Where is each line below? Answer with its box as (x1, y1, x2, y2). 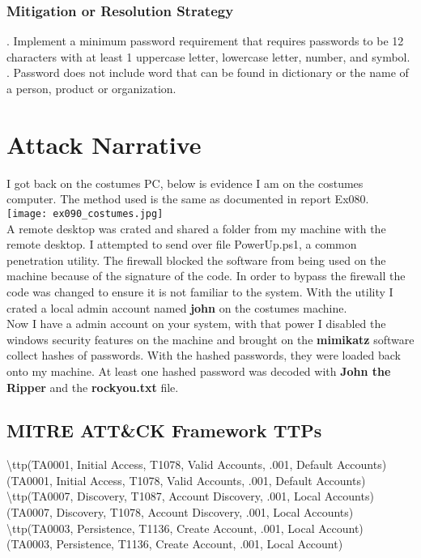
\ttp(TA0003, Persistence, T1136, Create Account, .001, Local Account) (6, 519, 364, 536)
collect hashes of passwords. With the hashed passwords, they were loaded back (6, 347, 401, 364)
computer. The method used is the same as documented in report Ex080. (6, 190, 369, 207)
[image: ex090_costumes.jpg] (6, 207, 164, 219)
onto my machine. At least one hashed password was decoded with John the (6, 362, 391, 379)
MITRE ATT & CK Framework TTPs (6, 418, 322, 443)
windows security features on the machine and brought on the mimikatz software (6, 330, 415, 347)
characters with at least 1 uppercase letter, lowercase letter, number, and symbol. (6, 48, 410, 65)
